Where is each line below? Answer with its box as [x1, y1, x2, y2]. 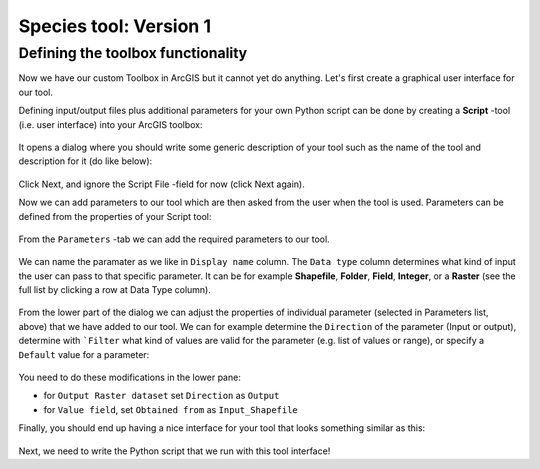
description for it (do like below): [18, 155, 153, 167]
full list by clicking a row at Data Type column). [18, 284, 212, 296]
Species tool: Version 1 [18, 15, 212, 37]
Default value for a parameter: [18, 348, 150, 360]
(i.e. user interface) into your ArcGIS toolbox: [18, 118, 204, 130]
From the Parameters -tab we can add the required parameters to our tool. [18, 233, 330, 245]
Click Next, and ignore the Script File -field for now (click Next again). [18, 178, 305, 190]
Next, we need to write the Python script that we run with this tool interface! [18, 445, 331, 457]
